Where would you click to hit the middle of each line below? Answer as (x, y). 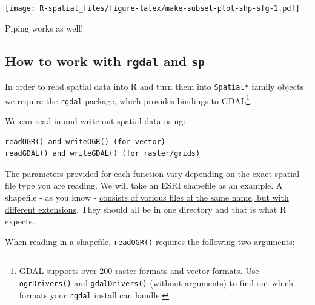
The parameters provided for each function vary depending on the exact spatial (152, 173)
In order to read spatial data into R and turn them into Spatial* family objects (154, 86)
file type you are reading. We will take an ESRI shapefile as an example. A (144, 185)
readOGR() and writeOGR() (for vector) (85, 142)
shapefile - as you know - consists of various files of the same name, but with (147, 197)
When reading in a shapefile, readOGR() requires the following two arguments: (150, 241)
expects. (20, 221)
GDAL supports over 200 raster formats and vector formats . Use (139, 271)
